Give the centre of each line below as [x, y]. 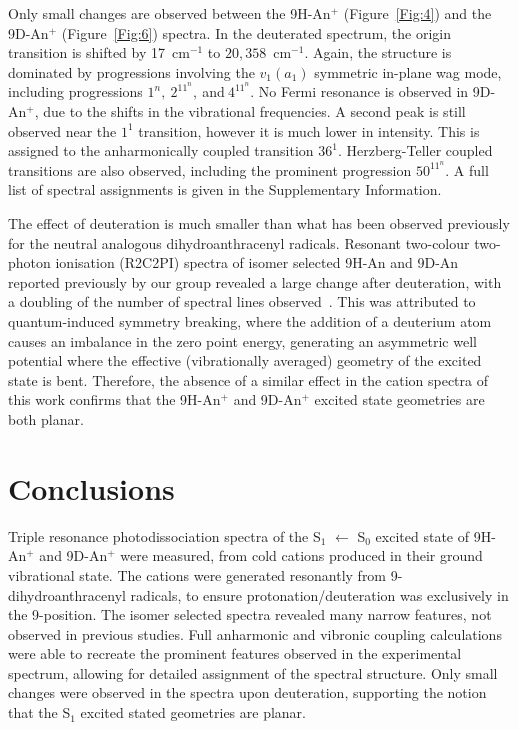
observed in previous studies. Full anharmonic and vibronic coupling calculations [255, 633]
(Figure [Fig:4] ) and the [417, 13]
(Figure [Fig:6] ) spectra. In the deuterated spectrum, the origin [256, 32]
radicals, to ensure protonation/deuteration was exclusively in [319, 594]
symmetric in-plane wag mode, [408, 71]
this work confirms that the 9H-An [114, 399]
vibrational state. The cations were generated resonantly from [197, 574]
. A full [467, 169]
